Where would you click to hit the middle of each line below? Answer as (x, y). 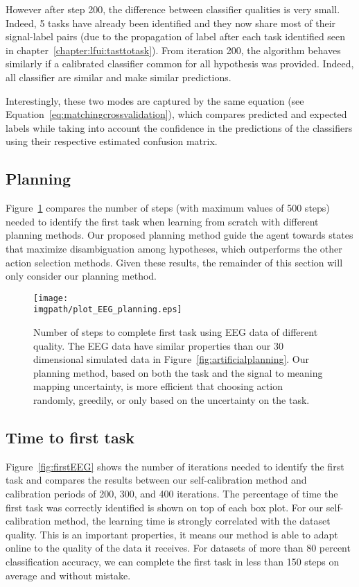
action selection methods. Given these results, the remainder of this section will (174, 262)
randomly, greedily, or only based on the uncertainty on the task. (172, 399)
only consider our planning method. (81, 276)
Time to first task (70, 437)
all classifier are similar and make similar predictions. (119, 77)
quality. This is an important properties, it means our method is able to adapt (172, 534)
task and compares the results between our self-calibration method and (156, 480)
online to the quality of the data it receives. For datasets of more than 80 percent (178, 548)
